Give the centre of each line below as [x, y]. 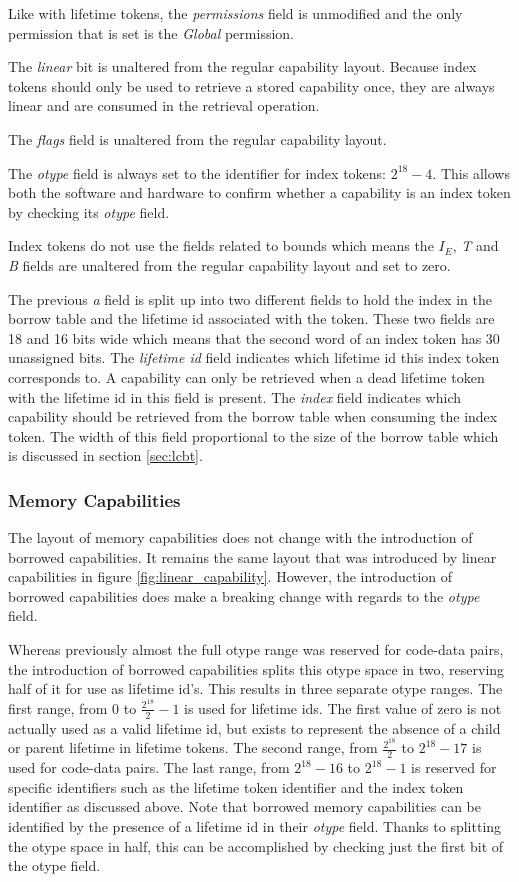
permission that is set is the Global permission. [151, 32]
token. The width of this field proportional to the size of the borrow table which [253, 435]
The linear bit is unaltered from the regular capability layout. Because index [242, 66]
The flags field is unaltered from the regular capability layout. [197, 138]
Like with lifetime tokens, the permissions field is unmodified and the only [235, 13]
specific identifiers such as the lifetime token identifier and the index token [236, 786]
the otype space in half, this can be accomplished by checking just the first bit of [256, 845]
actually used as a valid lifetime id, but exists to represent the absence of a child [254, 727]
